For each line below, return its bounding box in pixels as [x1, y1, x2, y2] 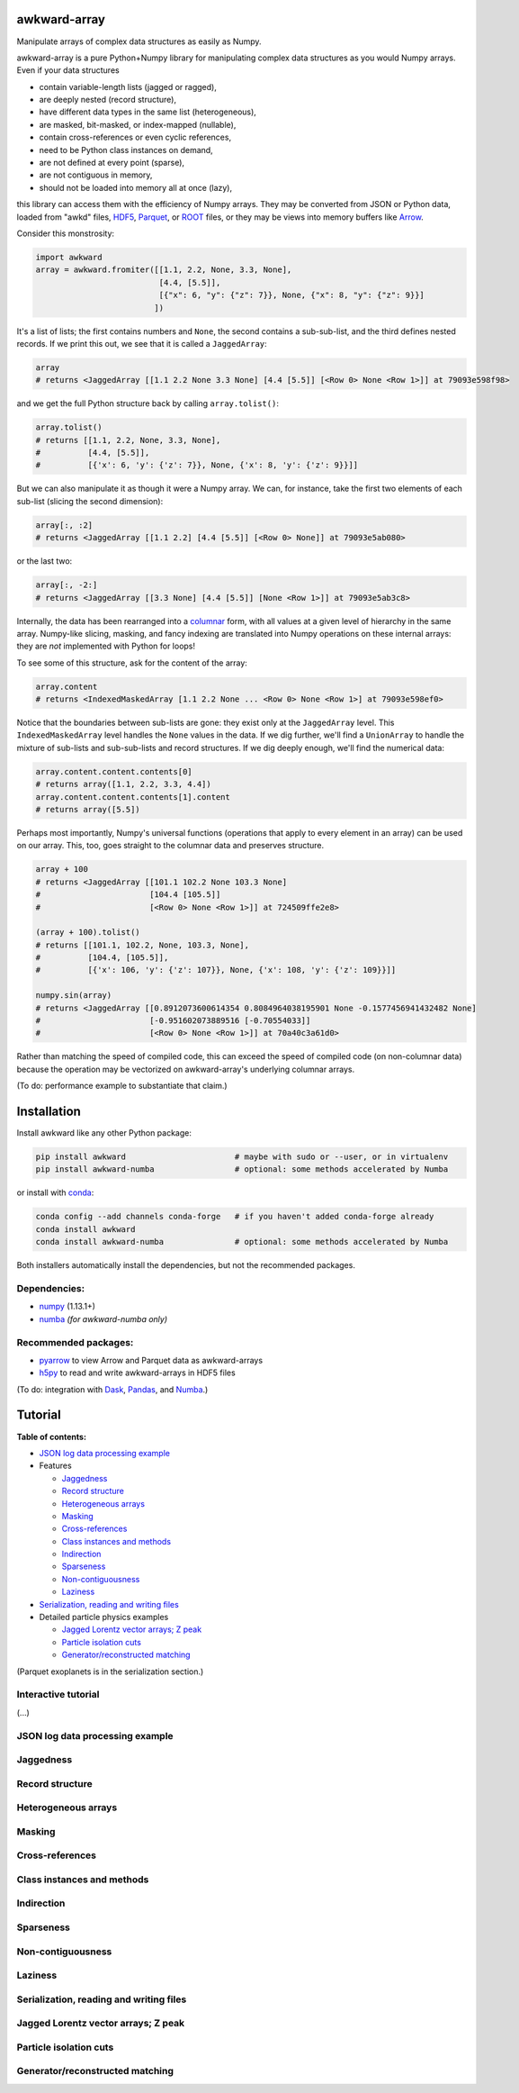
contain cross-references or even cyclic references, [39, 131, 232, 143]
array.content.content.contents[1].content [35, 792, 231, 802]
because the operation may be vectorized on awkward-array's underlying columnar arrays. [16, 1064, 355, 1074]
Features [39, 1460, 72, 1472]
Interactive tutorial [16, 1689, 100, 1701]
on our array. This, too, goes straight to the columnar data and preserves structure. [16, 840, 325, 851]
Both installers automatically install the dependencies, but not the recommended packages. [16, 1260, 355, 1271]
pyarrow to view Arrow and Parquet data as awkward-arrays [39, 1355, 264, 1365]
